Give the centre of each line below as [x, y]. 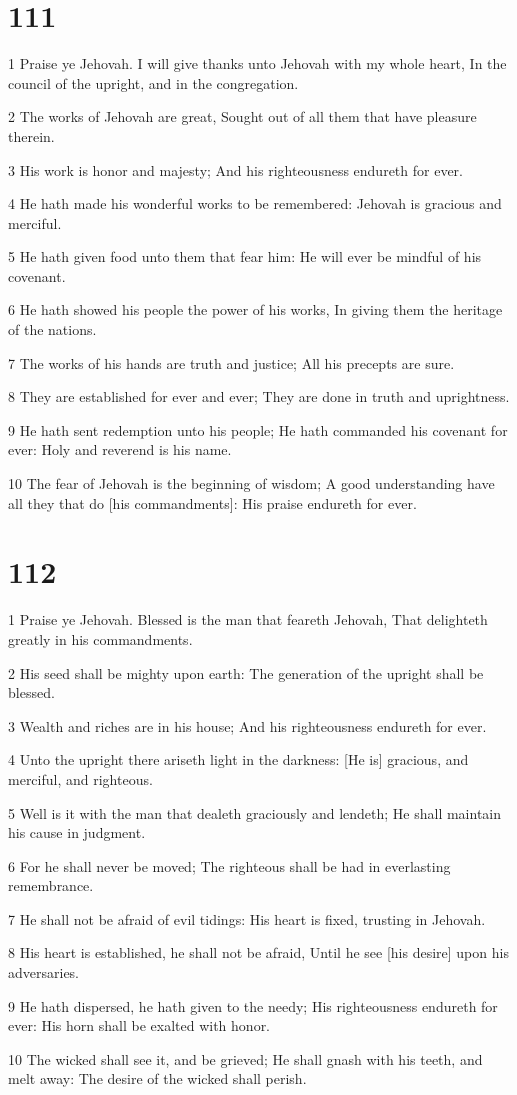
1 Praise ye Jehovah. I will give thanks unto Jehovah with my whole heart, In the [257, 63]
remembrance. [51, 885]
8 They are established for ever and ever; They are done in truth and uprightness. [259, 396]
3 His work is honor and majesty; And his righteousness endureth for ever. [235, 169]
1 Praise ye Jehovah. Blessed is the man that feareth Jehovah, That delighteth [248, 619]
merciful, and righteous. [80, 778]
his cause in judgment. [77, 832]
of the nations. [52, 329]
